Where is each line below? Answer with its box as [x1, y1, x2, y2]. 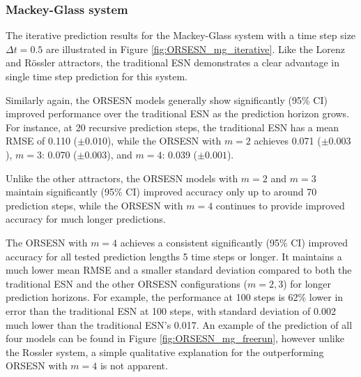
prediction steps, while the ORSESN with [6, 198, 183, 212]
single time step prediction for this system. [6, 69, 188, 83]
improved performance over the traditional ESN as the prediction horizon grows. [6, 106, 350, 121]
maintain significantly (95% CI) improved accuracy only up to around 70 [6, 184, 317, 199]
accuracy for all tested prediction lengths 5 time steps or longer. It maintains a [6, 249, 342, 263]
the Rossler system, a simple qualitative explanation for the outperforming [6, 344, 324, 359]
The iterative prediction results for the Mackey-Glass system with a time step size [6, 28, 356, 43]
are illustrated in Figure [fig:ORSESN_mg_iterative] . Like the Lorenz [45, 41, 346, 56]
